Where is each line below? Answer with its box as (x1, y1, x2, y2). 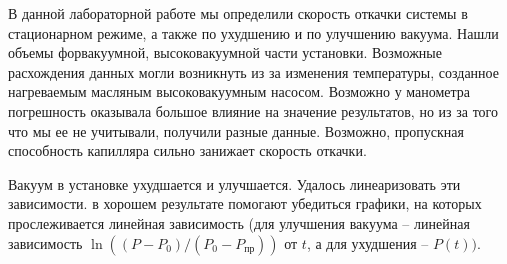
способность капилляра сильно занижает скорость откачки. (8, 140, 367, 161)
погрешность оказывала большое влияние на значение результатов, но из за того (8, 100, 498, 121)
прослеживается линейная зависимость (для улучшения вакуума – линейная (8, 212, 470, 233)
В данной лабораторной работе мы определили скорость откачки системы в (8, 3, 468, 23)
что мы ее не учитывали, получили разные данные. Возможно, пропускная (8, 120, 464, 141)
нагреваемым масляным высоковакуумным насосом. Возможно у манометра (8, 81, 471, 102)
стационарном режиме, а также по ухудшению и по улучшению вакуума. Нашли (8, 22, 499, 43)
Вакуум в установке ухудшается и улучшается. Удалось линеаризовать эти (8, 173, 461, 194)
